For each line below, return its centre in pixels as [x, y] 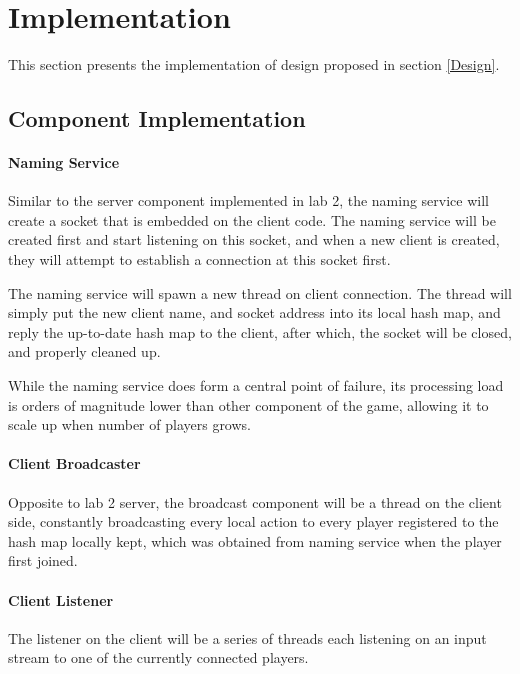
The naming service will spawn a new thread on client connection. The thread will [260, 292]
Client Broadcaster [74, 463]
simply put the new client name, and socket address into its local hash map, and [254, 312]
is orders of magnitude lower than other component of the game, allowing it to [248, 404]
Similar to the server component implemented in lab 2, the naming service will [248, 200]
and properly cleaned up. [84, 351]
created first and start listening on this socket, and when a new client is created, [254, 239]
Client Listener [61, 599]
